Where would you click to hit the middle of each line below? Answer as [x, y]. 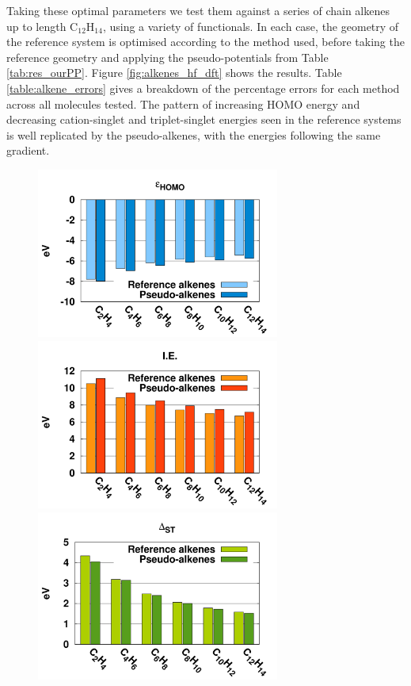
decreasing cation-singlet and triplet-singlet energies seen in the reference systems [204, 119]
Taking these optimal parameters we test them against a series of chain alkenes [198, 10]
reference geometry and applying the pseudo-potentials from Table [167, 57]
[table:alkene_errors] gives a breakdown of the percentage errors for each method [203, 88]
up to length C [42, 26]
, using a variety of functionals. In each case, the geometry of [251, 26]
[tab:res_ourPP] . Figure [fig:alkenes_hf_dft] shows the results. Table [174, 73]
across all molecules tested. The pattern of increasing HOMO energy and [183, 103]
